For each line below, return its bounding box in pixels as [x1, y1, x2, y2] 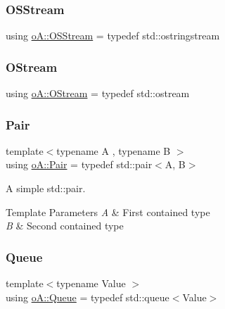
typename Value [56, 276, 126, 291]
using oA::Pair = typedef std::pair [6, 157, 153, 172]
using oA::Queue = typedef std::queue [6, 289, 169, 304]
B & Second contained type [6, 218, 124, 233]
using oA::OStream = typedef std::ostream [6, 86, 190, 101]
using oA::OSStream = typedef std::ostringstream [6, 28, 220, 43]
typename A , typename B [56, 143, 171, 158]
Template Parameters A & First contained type [6, 204, 210, 219]
